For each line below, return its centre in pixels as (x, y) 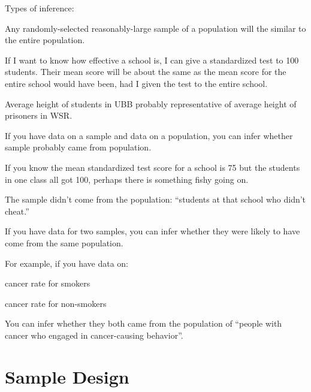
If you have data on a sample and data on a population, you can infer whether (149, 135)
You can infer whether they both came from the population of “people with (144, 323)
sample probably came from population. (78, 147)
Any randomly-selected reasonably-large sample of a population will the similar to (155, 28)
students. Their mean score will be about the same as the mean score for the (146, 72)
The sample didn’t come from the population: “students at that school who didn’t (155, 199)
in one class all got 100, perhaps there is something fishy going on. (127, 179)
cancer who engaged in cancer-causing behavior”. (94, 335)
